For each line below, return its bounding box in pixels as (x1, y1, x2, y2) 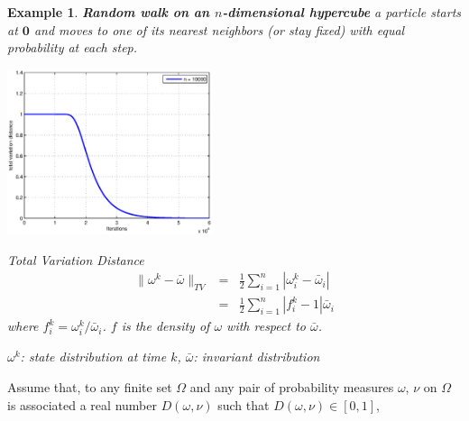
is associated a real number (7, 395, 157, 414)
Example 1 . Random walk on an (7, 3, 210, 21)
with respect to (226, 316, 306, 335)
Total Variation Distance (7, 250, 144, 269)
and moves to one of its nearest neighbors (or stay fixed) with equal (33, 20, 405, 39)
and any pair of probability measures (189, 377, 394, 396)
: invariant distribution (193, 347, 320, 366)
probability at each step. (7, 38, 138, 57)
